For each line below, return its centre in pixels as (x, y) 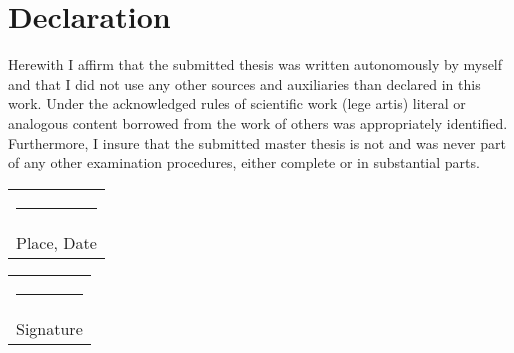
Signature (49, 328)
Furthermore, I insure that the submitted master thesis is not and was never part (257, 142)
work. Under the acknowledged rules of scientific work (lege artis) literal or (237, 103)
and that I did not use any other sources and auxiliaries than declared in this (244, 83)
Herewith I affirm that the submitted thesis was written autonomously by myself (255, 64)
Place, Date (56, 242)
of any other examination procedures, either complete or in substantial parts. (244, 162)
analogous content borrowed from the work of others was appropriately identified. (258, 122)
